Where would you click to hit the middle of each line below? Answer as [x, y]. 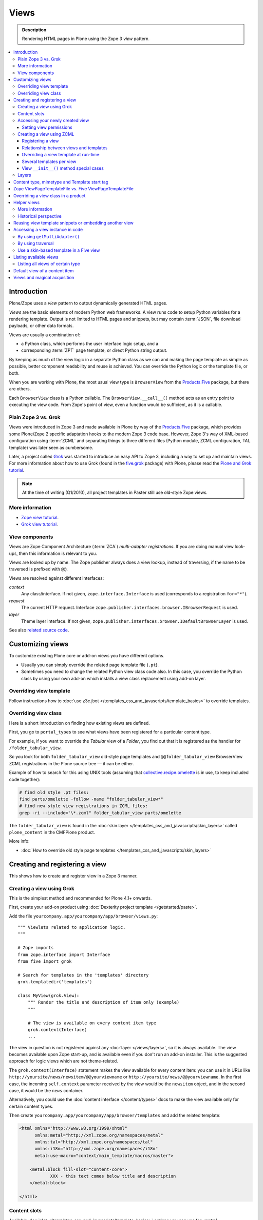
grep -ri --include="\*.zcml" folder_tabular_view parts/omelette [100, 813]
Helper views [27, 202]
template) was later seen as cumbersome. [51, 447]
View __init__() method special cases [63, 168]
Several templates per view [49, 162]
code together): [25, 779]
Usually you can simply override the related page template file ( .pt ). [90, 665]
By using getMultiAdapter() [49, 236]
